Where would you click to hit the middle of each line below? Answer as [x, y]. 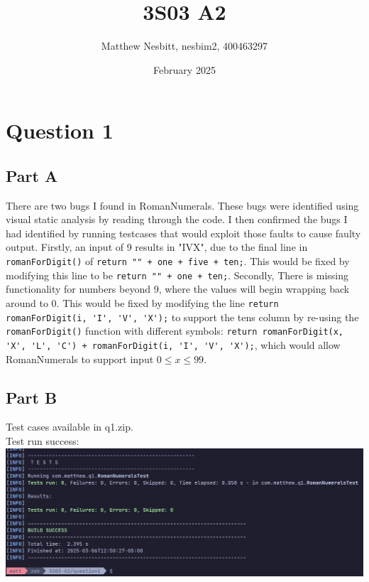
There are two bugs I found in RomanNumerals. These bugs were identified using [182, 205]
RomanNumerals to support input [80, 359]
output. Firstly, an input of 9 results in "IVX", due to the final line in [157, 247]
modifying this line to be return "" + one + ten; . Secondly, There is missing [177, 275]
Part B [32, 397]
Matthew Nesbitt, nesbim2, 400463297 [184, 46]
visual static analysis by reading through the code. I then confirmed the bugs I [177, 219]
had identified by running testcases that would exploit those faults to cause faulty [183, 233]
